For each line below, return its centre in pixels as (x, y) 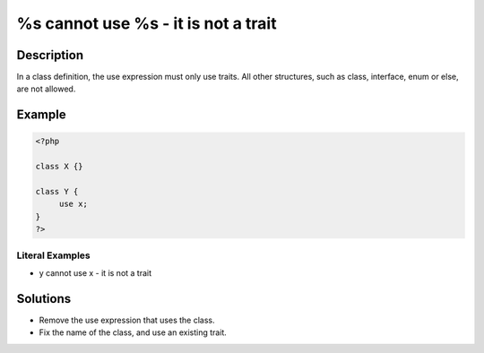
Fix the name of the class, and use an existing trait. (133, 332)
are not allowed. (46, 89)
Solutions (44, 299)
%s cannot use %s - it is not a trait (147, 23)
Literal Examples (53, 255)
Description (50, 55)
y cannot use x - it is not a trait (95, 272)
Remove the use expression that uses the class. (127, 320)
